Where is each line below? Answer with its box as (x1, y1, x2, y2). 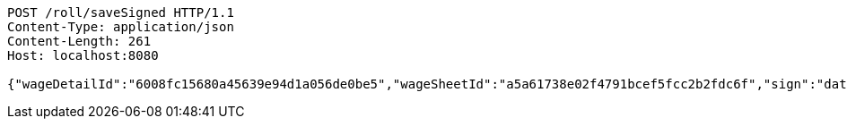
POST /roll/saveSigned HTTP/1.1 (7, 5, 234, 20)
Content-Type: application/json (7, 20, 234, 34)
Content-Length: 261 (7, 34, 152, 48)
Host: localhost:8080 (7, 48, 159, 63)
